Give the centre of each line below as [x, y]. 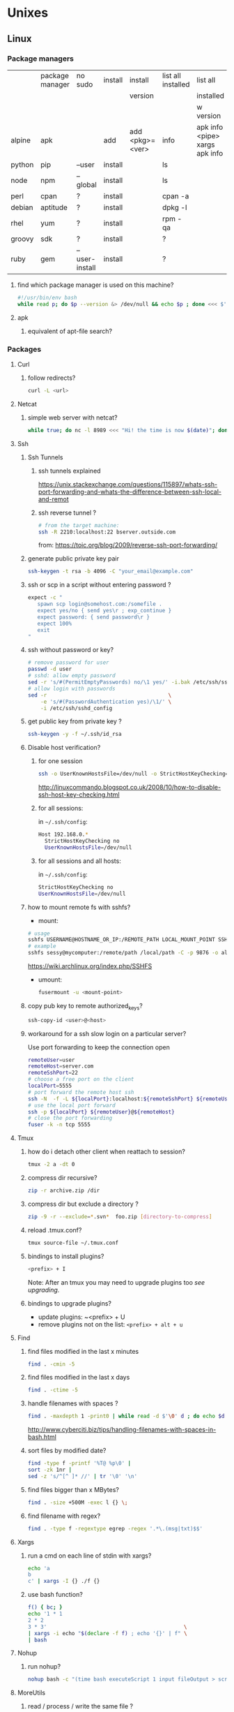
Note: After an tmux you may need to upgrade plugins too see [116, 1282]
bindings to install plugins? [66, 1256]
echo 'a [39, 1568]
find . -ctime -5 [53, 1390]
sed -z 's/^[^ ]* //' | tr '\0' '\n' [83, 1476]
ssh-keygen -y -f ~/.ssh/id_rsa [75, 735]
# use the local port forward [72, 1105]
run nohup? [44, 1667]
